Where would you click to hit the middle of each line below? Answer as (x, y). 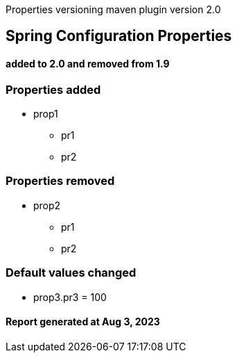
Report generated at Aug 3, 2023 (83, 322)
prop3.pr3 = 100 (70, 297)
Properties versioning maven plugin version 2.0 (113, 9)
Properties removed (60, 181)
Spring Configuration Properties (119, 36)
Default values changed (71, 273)
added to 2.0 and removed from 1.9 (88, 64)
